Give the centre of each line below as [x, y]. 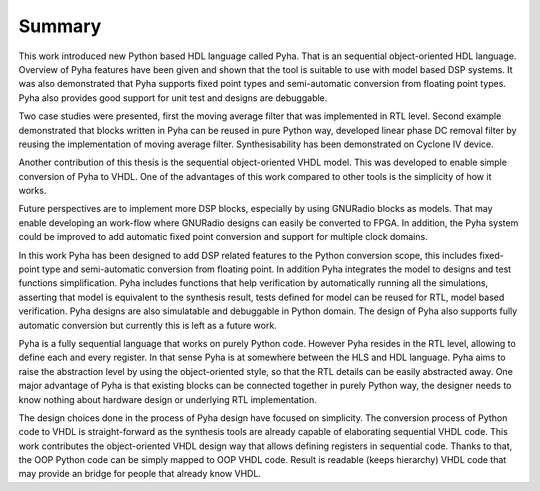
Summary [60, 26]
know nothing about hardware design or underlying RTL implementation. [167, 399]
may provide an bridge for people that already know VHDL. [140, 474]
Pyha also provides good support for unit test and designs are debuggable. [173, 97]
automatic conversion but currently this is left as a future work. [147, 325]
